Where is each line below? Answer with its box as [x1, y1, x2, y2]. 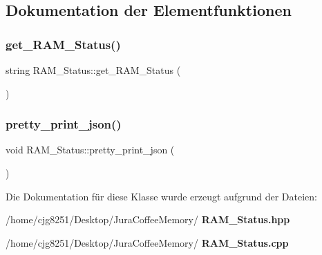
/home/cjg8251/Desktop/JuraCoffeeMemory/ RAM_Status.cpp [6, 235, 289, 249]
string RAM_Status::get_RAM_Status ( [6, 63, 181, 77]
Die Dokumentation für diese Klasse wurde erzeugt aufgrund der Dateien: [6, 189, 317, 203]
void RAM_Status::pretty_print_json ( [6, 142, 175, 157]
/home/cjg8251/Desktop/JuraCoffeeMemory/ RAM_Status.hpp [6, 212, 290, 227]
